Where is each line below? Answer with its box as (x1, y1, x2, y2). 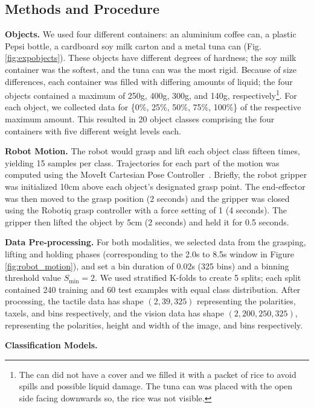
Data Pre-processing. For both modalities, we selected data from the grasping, (5, 236, 306, 248)
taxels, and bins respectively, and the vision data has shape (5, 306, 224, 319)
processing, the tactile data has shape (5, 295, 144, 307)
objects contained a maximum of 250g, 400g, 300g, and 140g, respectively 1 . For (5, 87, 297, 101)
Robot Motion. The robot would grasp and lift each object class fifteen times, (5, 145, 300, 157)
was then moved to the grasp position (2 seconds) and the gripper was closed (5, 192, 290, 204)
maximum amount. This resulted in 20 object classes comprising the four (5, 113, 275, 125)
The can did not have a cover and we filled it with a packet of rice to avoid (19, 368, 296, 380)
